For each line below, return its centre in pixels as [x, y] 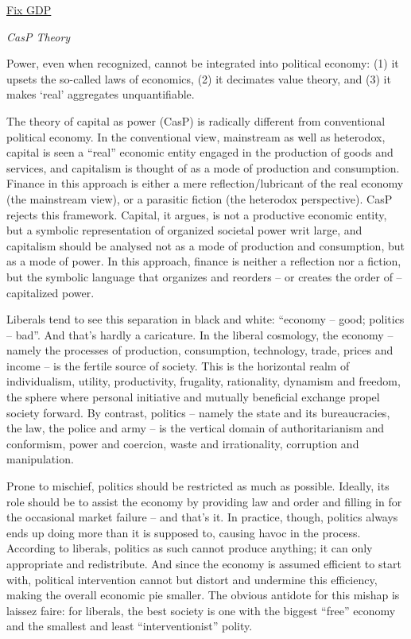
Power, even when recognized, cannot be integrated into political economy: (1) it [203, 63]
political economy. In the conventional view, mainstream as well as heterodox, [196, 136]
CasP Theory [39, 36]
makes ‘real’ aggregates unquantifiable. [101, 94]
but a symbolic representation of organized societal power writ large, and [184, 230]
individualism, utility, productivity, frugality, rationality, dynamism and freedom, [204, 381]
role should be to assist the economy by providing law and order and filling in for [204, 501]
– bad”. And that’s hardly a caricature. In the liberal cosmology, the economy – [200, 334]
